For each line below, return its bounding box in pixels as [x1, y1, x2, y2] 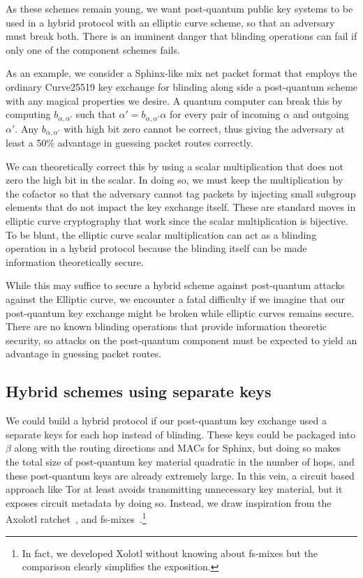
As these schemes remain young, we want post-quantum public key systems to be [6, 1, 353, 15]
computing [6, 107, 51, 121]
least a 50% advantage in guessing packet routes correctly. [6, 135, 253, 150]
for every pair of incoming [170, 107, 281, 121]
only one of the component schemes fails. [6, 42, 180, 57]
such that [75, 107, 116, 121]
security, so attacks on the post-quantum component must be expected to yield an [6, 332, 357, 347]
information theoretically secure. [6, 254, 144, 269]
